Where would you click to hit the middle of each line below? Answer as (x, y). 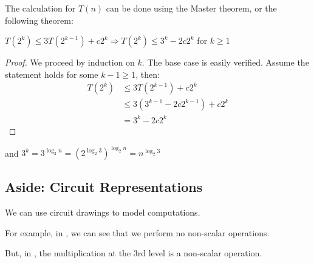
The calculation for (40, 8)
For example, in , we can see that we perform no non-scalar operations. (137, 232)
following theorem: (39, 20)
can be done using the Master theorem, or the (191, 8)
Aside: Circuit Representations (104, 187)
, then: (148, 74)
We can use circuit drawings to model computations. (103, 212)
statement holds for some (52, 74)
